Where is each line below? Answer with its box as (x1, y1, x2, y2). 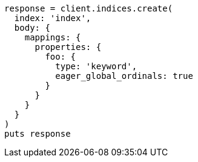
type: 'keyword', (55, 61, 137, 71)
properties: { (35, 42, 102, 52)
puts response (4, 129, 71, 139)
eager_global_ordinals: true (55, 71, 193, 81)
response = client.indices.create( (4, 4, 173, 13)
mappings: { (24, 33, 81, 42)
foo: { (45, 52, 76, 61)
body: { (14, 23, 50, 33)
